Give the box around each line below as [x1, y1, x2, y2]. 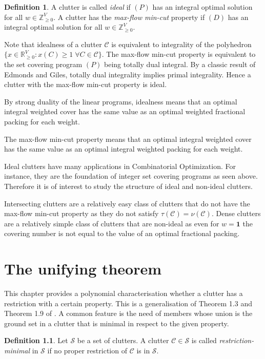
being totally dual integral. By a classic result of [104, 58, 256, 69]
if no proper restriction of [47, 345, 127, 355]
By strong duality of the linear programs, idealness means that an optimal [4, 96, 237, 107]
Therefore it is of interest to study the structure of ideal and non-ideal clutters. [4, 180, 253, 191]
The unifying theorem [4, 258, 162, 279]
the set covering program [4, 58, 83, 69]
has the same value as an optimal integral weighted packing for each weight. [4, 143, 243, 154]
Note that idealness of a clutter [4, 38, 102, 49]
